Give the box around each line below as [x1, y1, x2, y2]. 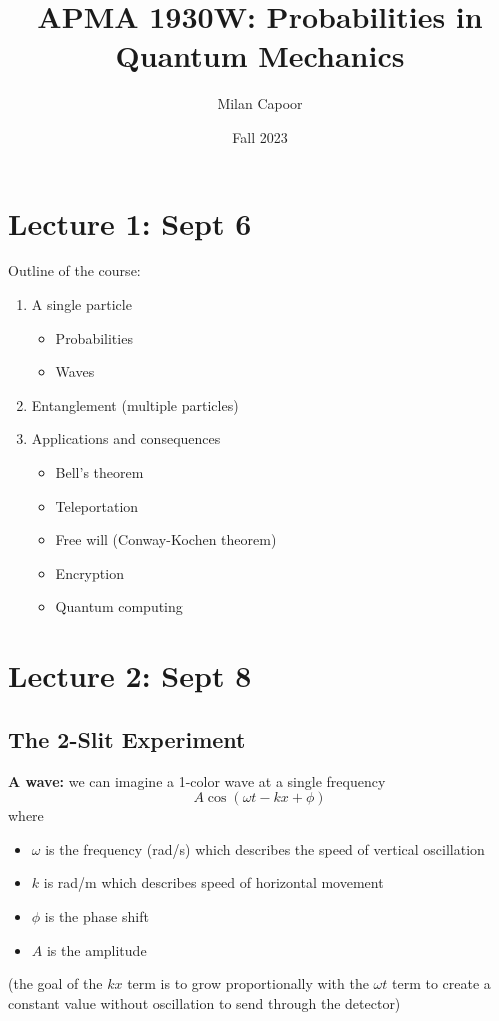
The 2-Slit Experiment [8, 723, 246, 754]
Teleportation [55, 495, 139, 516]
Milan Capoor [217, 93, 303, 114]
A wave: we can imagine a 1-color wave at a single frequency [8, 770, 386, 791]
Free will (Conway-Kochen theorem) [55, 529, 277, 550]
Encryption [55, 562, 124, 583]
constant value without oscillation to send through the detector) [8, 992, 401, 1013]
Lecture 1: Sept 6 [8, 202, 252, 243]
